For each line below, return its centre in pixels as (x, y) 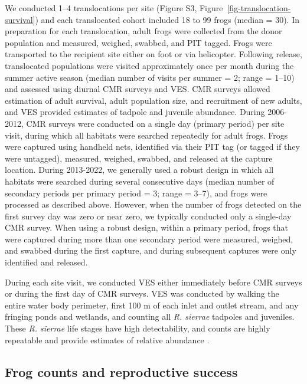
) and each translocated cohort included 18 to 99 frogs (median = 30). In (167, 19)
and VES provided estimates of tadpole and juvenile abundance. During (135, 112)
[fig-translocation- (259, 8)
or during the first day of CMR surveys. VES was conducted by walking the (142, 293)
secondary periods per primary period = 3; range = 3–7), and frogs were (136, 193)
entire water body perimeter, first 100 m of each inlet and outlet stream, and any (152, 305)
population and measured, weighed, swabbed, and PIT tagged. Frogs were (138, 42)
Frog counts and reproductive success (121, 371)
